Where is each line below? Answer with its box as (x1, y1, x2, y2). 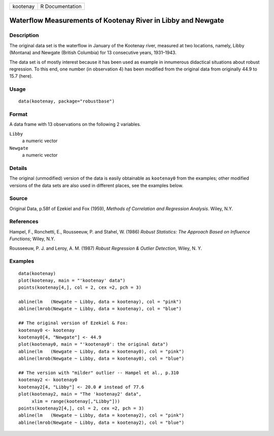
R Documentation (40, 3, 82, 10)
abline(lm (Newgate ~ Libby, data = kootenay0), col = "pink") (18, 348, 185, 354)
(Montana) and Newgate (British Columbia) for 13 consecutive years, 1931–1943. (9, 50, 177, 56)
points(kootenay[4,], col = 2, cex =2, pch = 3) (18, 285, 142, 290)
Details (9, 164, 27, 172)
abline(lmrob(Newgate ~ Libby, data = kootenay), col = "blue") (18, 306, 182, 312)
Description (9, 32, 39, 39)
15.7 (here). (9, 73, 33, 79)
